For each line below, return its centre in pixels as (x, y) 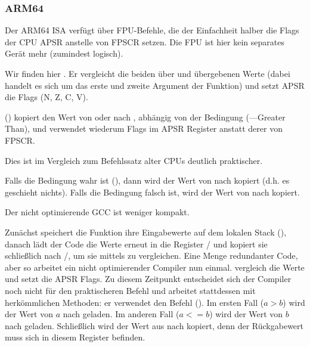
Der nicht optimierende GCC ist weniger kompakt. (97, 212)
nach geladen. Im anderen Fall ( (121, 314)
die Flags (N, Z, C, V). (46, 97)
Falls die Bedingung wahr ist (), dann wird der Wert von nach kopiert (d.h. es (147, 180)
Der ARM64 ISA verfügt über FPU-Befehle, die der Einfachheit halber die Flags (152, 30)
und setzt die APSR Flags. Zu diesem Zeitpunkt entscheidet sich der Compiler (148, 279)
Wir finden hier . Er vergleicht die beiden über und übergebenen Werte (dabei (148, 73)
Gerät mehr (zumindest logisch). (64, 53)
